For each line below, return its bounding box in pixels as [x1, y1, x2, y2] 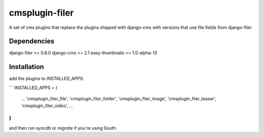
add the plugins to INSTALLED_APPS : [9, 76, 84, 82]
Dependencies [9, 37, 55, 46]
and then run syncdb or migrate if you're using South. [9, 125, 117, 131]
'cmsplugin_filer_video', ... [21, 103, 73, 109]
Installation [9, 63, 44, 71]
